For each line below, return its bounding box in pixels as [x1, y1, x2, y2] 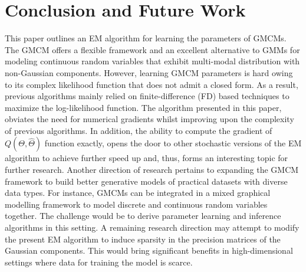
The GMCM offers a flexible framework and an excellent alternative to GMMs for [5, 43, 300, 55]
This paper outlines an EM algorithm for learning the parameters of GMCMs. [5, 32, 287, 44]
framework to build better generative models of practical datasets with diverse [5, 175, 288, 187]
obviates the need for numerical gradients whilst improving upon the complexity [5, 113, 294, 125]
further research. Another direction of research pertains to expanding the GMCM [5, 163, 299, 176]
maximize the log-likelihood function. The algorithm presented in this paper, [5, 101, 282, 113]
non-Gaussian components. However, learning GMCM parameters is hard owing [5, 66, 293, 78]
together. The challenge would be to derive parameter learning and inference [5, 209, 281, 222]
